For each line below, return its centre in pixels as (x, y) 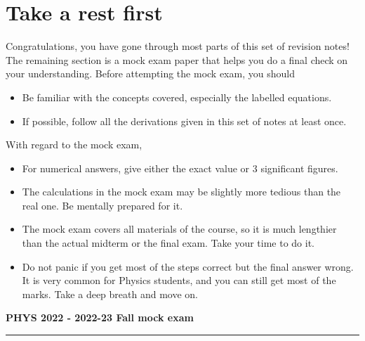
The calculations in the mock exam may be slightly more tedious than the (181, 192)
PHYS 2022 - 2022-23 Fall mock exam (100, 317)
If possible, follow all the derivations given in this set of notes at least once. (184, 121)
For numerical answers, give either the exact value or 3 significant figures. (180, 168)
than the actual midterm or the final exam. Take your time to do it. (168, 243)
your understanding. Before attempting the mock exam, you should (150, 73)
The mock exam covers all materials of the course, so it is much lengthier (179, 229)
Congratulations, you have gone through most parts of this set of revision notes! (178, 46)
